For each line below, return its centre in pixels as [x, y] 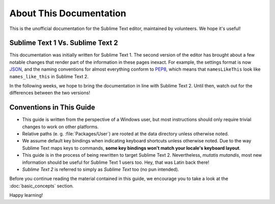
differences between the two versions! [50, 93]
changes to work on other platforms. [60, 127]
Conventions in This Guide [52, 108]
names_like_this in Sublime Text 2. [49, 76]
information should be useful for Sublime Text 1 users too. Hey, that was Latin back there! [116, 162]
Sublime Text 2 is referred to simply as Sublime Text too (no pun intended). [101, 169]
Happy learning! [26, 195]
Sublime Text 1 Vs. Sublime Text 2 [64, 43]
